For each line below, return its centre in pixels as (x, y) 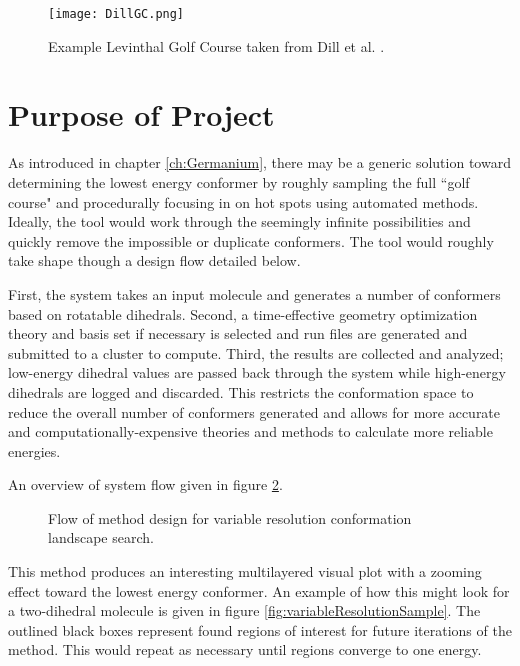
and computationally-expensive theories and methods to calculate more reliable (250, 431)
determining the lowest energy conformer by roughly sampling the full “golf (239, 181)
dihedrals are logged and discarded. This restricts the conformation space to (241, 391)
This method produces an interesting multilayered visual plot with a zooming (245, 571)
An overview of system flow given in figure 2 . (145, 484)
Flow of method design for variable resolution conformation (230, 517)
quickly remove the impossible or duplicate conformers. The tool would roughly (251, 240)
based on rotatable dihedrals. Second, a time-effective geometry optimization (243, 313)
